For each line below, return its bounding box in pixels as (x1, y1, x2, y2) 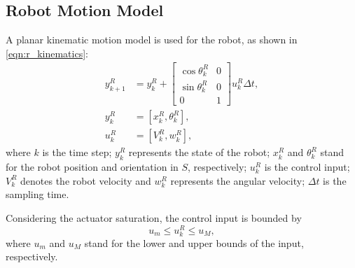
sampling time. (6, 187, 69, 202)
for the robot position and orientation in (6, 160, 179, 174)
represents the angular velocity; (170, 173, 305, 188)
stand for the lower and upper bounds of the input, (84, 235, 304, 250)
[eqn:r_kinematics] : (6, 45, 88, 60)
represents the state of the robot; (128, 145, 270, 160)
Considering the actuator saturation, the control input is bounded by (6, 211, 302, 225)
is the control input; (264, 160, 350, 174)
